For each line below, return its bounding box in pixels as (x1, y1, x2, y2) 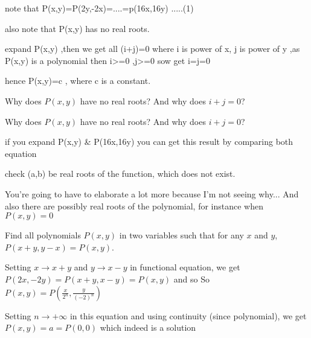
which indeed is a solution (100, 321, 196, 334)
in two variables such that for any (119, 229, 244, 241)
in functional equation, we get (130, 261, 240, 273)
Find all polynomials (5, 229, 81, 241)
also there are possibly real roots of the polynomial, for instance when (5, 199, 263, 212)
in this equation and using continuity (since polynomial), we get (69, 309, 307, 322)
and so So (173, 272, 210, 285)
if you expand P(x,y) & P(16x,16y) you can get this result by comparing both (5, 135, 293, 148)
